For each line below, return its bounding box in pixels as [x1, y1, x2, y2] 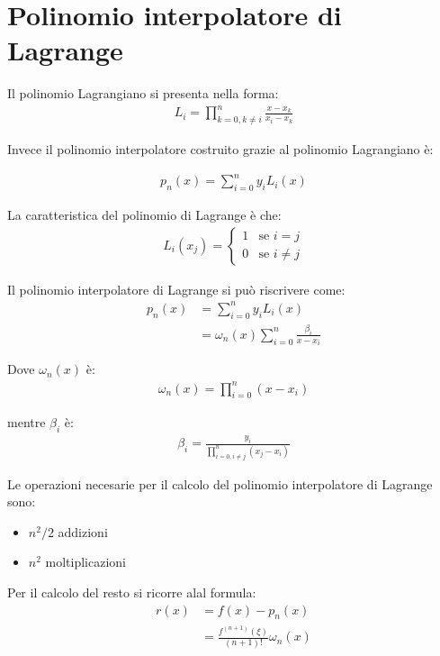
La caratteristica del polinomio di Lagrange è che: [7, 205, 282, 224]
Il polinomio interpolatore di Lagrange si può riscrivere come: [7, 279, 346, 298]
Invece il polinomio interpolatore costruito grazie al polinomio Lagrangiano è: [7, 140, 434, 159]
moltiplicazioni [45, 552, 127, 571]
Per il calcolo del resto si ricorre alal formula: [7, 583, 256, 602]
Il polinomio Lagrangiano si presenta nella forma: [7, 84, 279, 103]
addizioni [58, 522, 108, 541]
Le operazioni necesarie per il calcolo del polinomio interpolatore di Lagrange [7, 474, 433, 493]
